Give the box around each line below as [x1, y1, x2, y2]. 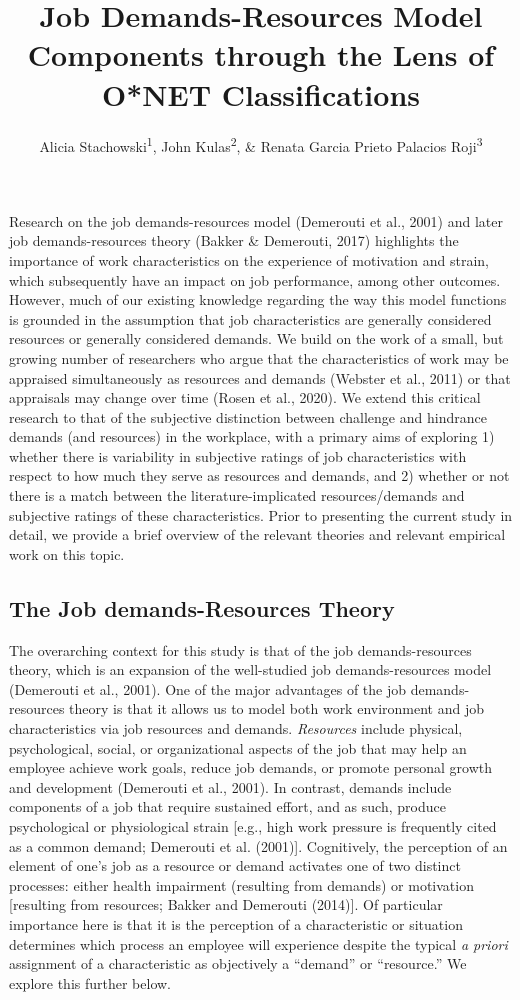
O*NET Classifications [102, 73, 420, 114]
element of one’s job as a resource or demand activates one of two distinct [9, 855, 461, 876]
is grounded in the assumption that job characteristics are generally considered [9, 308, 492, 329]
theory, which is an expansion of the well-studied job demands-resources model [9, 659, 492, 680]
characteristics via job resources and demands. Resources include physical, [9, 718, 463, 739]
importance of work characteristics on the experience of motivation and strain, [9, 249, 489, 270]
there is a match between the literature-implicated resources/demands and [9, 485, 465, 506]
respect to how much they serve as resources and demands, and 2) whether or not [9, 465, 510, 486]
